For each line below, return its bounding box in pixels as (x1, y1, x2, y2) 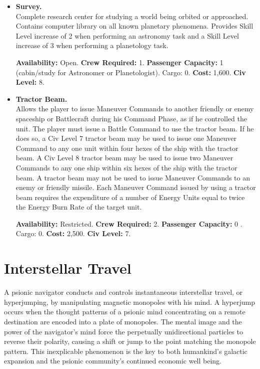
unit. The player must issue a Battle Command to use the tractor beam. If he (15, 123, 254, 133)
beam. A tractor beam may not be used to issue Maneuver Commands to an (15, 172, 250, 182)
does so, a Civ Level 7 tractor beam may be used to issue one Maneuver (15, 133, 237, 143)
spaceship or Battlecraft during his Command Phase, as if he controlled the (15, 113, 247, 123)
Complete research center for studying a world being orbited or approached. (15, 11, 248, 21)
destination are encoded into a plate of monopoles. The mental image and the (4, 316, 242, 326)
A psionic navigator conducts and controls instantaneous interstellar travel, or (4, 287, 243, 297)
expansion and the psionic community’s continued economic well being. (4, 355, 222, 366)
